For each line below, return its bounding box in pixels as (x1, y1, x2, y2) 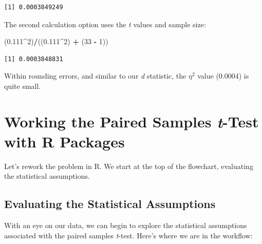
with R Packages (4, 130, 125, 152)
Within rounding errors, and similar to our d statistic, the (4, 70, 186, 81)
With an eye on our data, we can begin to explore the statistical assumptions (4, 220, 247, 231)
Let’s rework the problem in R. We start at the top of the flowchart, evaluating (4, 160, 253, 171)
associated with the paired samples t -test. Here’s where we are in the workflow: (4, 230, 253, 240)
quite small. (4, 80, 41, 91)
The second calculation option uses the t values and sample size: (4, 18, 206, 29)
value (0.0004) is (197, 70, 249, 81)
